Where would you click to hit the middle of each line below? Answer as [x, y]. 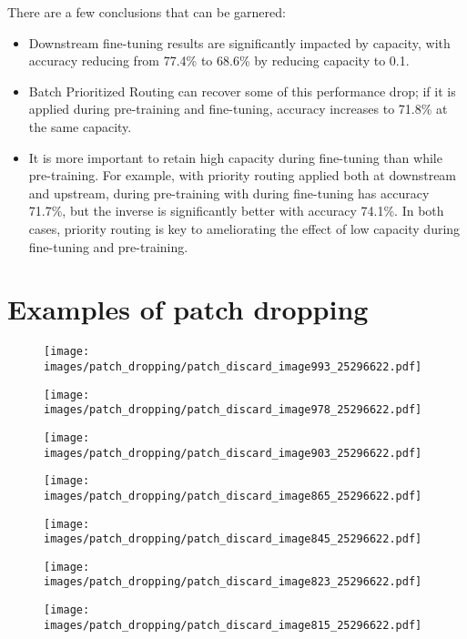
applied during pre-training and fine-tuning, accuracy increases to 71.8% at [238, 109]
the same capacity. [80, 126]
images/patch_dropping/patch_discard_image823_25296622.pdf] [233, 582]
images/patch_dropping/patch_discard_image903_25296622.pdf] [233, 453]
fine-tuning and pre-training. [108, 246]
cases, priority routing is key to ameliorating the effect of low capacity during [244, 228]
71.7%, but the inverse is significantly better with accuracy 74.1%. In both [236, 211]
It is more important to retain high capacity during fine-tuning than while [235, 157]
